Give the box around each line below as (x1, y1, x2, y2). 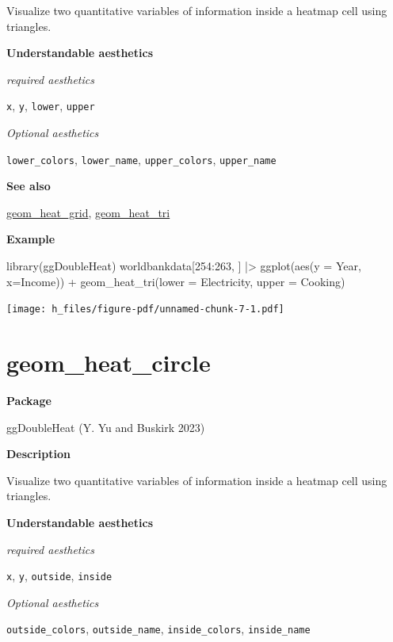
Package (6, 392, 52, 409)
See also (6, 178, 51, 194)
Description (6, 445, 71, 462)
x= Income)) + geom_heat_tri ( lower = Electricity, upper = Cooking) (6, 273, 345, 289)
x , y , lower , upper (6, 97, 95, 114)
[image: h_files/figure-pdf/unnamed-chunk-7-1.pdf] (6, 304, 284, 315)
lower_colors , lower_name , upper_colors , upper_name (6, 151, 277, 167)
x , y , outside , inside (6, 567, 113, 584)
